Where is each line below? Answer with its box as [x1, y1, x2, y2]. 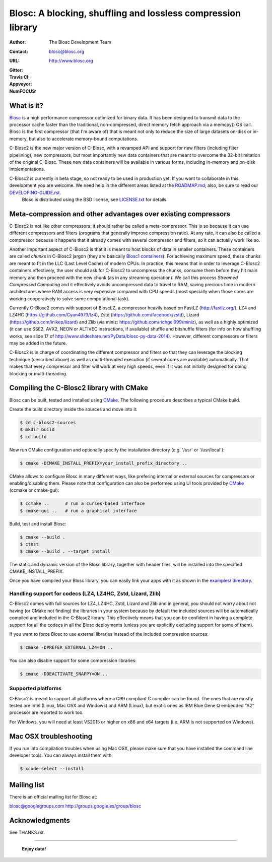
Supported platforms [9, 685, 62, 692]
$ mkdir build [20, 427, 55, 433]
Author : [9, 39, 26, 45]
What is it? [9, 101, 44, 110]
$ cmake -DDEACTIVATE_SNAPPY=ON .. [20, 671, 108, 677]
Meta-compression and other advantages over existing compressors [9, 210, 231, 218]
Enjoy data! [22, 846, 46, 852]
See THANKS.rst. [9, 829, 45, 835]
